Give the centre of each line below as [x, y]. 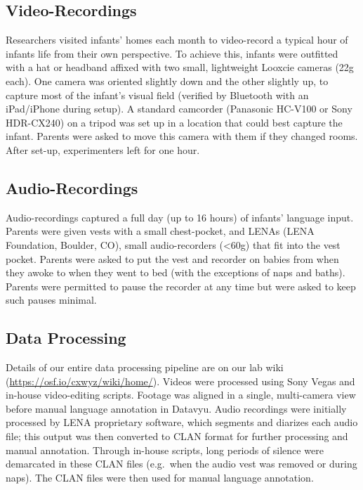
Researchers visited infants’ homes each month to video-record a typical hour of [177, 40]
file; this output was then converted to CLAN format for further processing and [177, 436]
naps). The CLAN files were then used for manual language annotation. [160, 477]
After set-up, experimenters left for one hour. [103, 149]
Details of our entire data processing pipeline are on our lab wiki [145, 367]
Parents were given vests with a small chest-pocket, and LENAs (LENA [160, 231]
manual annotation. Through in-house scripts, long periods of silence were [165, 450]
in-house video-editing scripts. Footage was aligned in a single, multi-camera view [181, 395]
